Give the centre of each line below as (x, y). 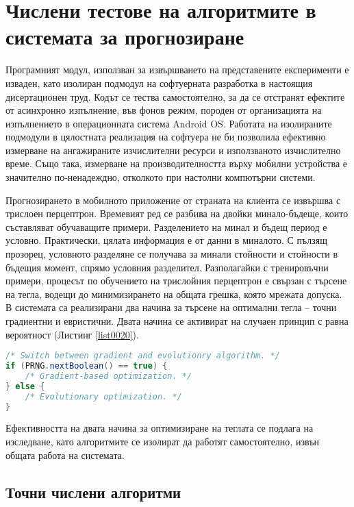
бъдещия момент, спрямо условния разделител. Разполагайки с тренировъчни (167, 267)
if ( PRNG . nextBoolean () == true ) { (87, 366)
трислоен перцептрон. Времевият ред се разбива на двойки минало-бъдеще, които (177, 213)
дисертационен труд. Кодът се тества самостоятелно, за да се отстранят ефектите (175, 96)
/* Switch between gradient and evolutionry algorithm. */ (143, 356)
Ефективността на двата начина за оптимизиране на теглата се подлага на (160, 428)
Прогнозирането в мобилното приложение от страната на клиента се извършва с (173, 200)
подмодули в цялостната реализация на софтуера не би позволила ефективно (166, 137)
